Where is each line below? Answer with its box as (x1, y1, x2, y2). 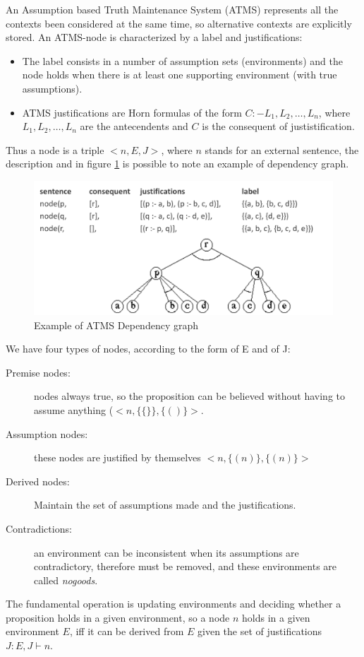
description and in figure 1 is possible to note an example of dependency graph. (6, 156, 349, 171)
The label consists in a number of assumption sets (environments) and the (22, 53, 343, 68)
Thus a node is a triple (6, 142, 104, 157)
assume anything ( (34, 402, 114, 417)
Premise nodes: (6, 365, 71, 379)
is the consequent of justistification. (202, 119, 355, 134)
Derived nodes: (6, 473, 70, 488)
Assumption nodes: (6, 426, 88, 441)
